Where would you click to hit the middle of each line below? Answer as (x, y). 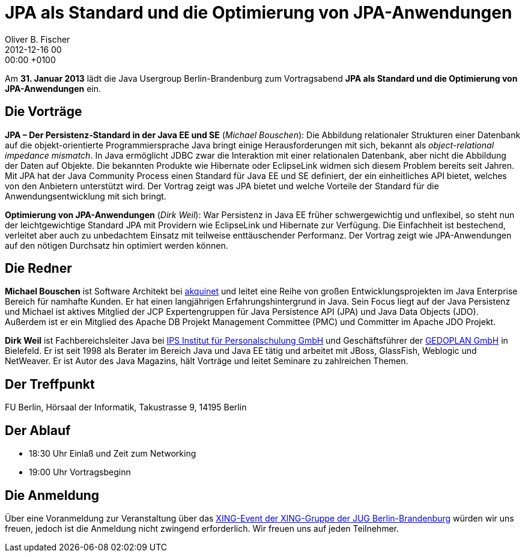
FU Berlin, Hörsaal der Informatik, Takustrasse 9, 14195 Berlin (126, 407)
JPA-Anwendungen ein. (53, 88)
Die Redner (38, 269)
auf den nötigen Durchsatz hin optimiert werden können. (117, 245)
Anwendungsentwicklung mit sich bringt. (86, 196)
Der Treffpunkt (50, 384)
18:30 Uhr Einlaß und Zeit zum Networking (113, 454)
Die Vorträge (44, 112)
